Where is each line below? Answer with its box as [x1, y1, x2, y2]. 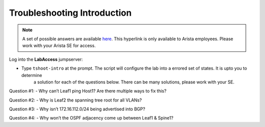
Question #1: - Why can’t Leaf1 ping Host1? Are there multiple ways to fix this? [9, 88, 167, 94]
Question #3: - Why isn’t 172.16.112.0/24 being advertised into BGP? [9, 106, 146, 112]
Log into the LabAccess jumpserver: [9, 56, 83, 62]
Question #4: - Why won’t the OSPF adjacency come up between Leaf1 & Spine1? [9, 115, 174, 121]
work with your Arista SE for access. [22, 43, 96, 49]
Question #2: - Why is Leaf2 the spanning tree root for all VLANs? [9, 97, 142, 103]
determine [21, 72, 42, 78]
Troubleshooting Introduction [9, 7, 132, 18]
